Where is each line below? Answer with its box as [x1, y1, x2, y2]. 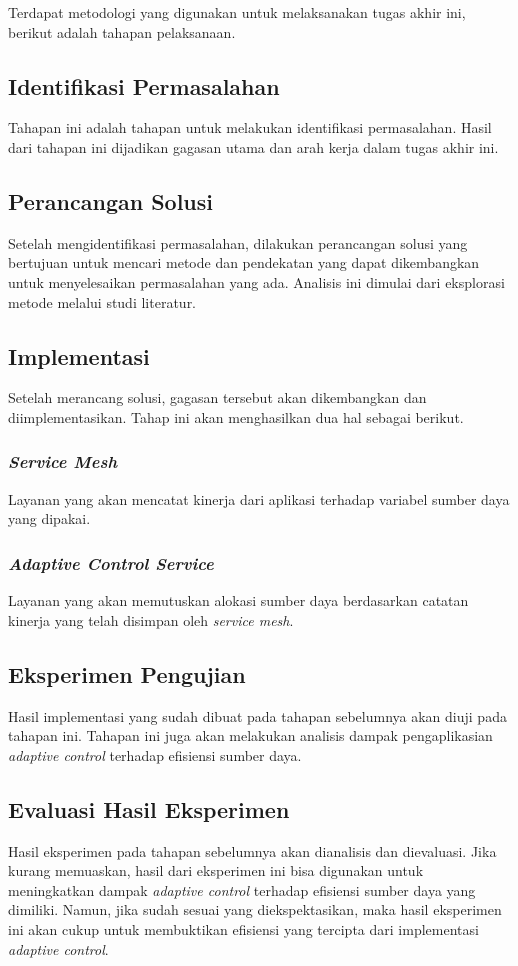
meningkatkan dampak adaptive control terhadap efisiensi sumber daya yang [8, 879, 476, 900]
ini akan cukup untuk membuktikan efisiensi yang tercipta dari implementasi [8, 918, 479, 939]
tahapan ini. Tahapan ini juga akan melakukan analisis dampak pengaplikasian [8, 725, 493, 746]
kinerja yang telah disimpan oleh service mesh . [8, 609, 294, 630]
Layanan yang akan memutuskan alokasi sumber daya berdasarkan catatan [8, 590, 469, 611]
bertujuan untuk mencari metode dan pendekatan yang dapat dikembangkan [8, 252, 480, 273]
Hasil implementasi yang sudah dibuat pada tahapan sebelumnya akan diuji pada [8, 705, 507, 726]
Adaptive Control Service [8, 550, 214, 575]
